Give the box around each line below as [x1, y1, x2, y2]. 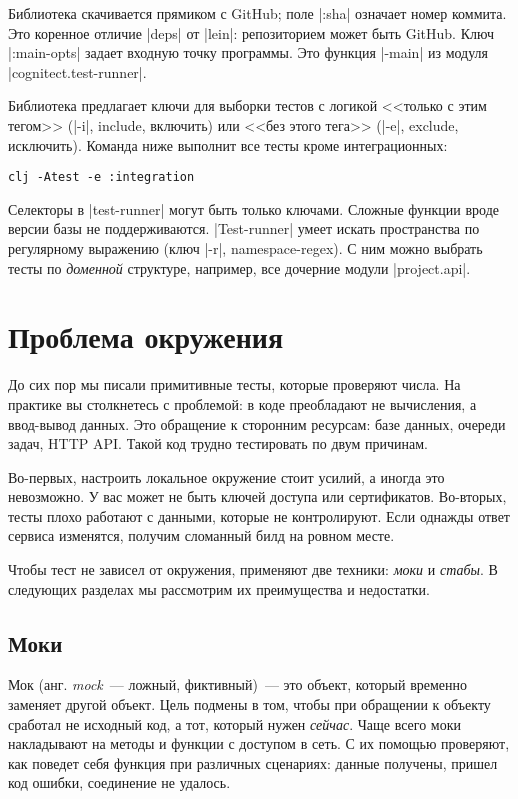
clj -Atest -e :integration [8, 170, 195, 185]
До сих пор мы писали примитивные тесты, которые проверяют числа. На [8, 374, 461, 395]
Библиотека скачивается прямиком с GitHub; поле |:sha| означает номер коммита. [8, 3, 507, 23]
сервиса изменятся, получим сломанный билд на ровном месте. [8, 525, 395, 546]
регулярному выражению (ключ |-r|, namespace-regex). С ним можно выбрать [8, 238, 483, 258]
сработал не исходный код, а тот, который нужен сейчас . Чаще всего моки [8, 713, 461, 734]
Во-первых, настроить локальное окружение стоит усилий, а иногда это [8, 466, 445, 487]
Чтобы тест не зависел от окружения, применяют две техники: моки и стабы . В [8, 559, 498, 580]
